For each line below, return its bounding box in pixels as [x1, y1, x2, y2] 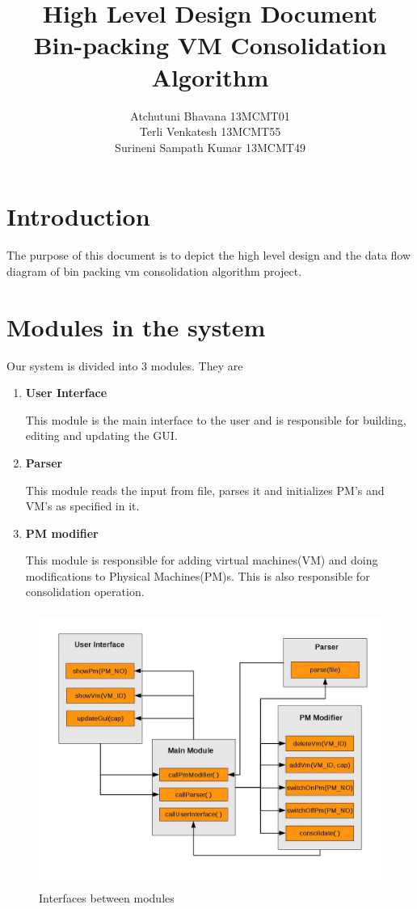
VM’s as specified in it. [25, 497, 140, 514]
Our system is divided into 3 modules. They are [6, 357, 243, 374]
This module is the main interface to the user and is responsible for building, [25, 411, 406, 428]
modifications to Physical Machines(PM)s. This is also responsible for [25, 567, 370, 584]
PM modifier [25, 524, 99, 541]
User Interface [25, 384, 107, 401]
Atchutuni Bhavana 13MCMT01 [130, 107, 290, 124]
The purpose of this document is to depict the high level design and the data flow [6, 247, 411, 264]
